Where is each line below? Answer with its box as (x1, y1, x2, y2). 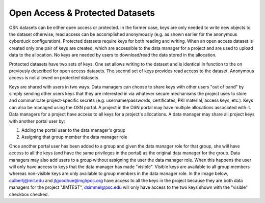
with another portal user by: (9, 118, 65, 124)
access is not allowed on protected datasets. (9, 75, 100, 81)
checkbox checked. (9, 191, 49, 197)
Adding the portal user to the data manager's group (21, 127, 126, 133)
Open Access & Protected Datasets (9, 7, 155, 18)
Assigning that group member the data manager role (21, 134, 128, 140)
